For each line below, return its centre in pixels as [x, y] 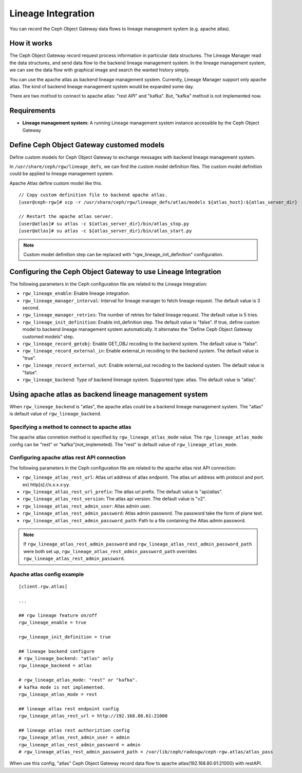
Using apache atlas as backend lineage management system [109, 394]
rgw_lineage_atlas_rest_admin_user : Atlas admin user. [87, 506]
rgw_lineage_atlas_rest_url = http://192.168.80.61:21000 [93, 716]
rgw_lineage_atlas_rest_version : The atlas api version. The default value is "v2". [114, 499]
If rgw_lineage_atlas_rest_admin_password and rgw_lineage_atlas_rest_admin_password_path [138, 544]
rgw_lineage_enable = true [53, 623]
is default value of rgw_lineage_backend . [55, 414]
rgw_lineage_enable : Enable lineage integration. [76, 293]
